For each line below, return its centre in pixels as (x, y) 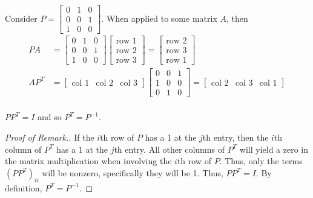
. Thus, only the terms (261, 161)
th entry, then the (236, 137)
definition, (24, 187)
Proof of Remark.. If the (50, 137)
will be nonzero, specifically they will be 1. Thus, (133, 172)
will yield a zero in (274, 149)
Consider (21, 18)
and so (50, 117)
